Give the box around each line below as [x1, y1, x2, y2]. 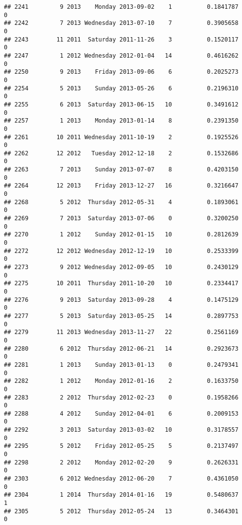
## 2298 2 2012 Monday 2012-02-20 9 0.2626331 [4, 459, 239, 466]
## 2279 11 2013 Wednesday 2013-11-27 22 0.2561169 [4, 329, 239, 336]
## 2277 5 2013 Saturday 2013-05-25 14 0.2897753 [4, 312, 239, 319]
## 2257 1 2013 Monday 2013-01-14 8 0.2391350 [4, 117, 239, 125]
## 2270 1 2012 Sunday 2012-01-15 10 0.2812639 [4, 231, 239, 238]
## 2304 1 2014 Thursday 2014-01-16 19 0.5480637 [4, 491, 239, 499]
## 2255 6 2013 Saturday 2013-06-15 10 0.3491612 [4, 101, 239, 108]
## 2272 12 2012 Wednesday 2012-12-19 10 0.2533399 [4, 247, 239, 254]
